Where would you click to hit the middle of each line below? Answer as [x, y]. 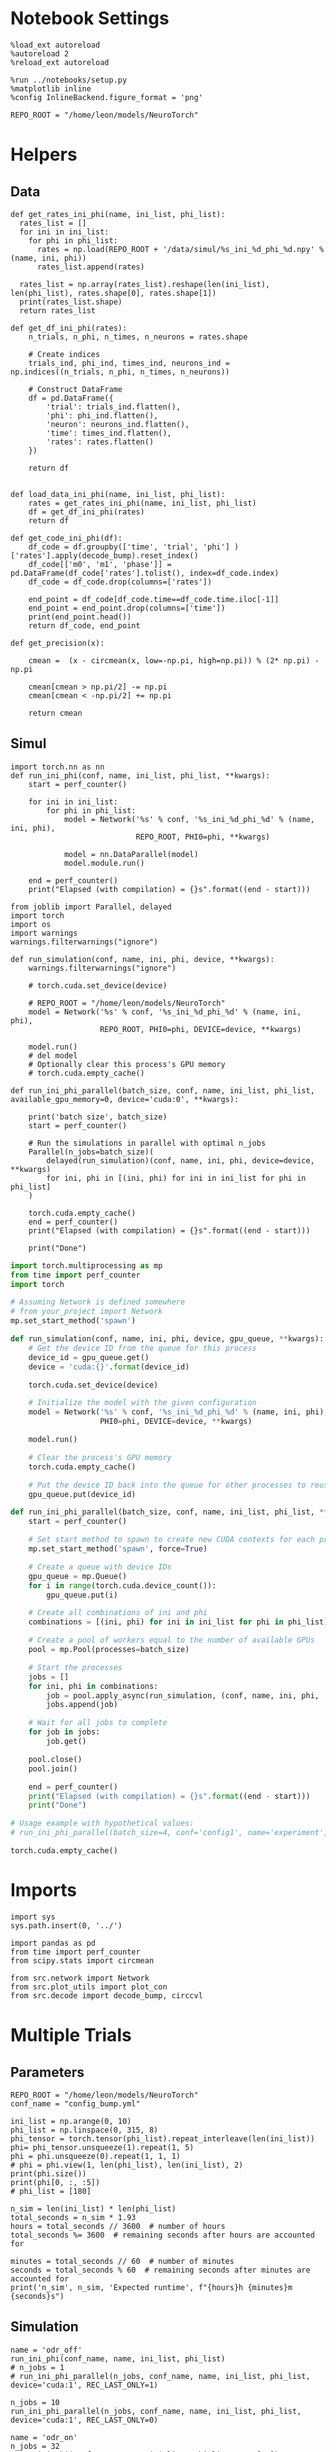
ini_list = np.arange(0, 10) [71, 2121]
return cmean [55, 713]
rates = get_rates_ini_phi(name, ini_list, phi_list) [142, 503]
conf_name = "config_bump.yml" [75, 2103]
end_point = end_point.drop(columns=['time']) [127, 608]
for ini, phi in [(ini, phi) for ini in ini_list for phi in [176, 1178]
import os [31, 924]
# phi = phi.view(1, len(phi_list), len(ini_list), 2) [127, 2165]
